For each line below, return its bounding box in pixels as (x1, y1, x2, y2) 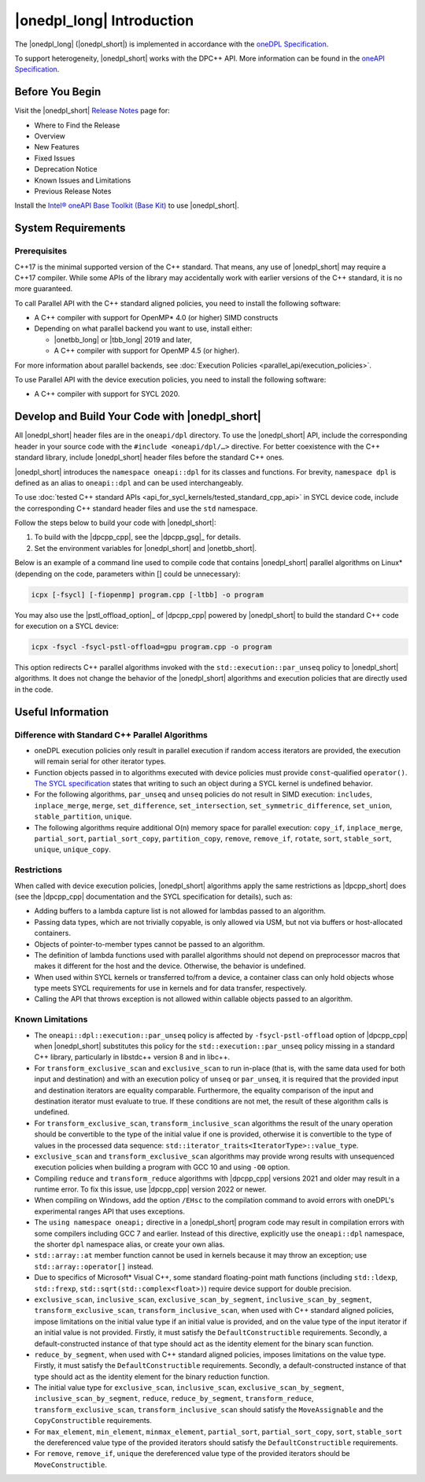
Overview (34, 131, 66, 141)
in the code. (14, 685, 54, 694)
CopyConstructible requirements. (34, 1416, 153, 1425)
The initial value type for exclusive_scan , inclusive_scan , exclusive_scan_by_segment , (34, 1383, 345, 1392)
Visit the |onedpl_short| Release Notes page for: (14, 106, 171, 116)
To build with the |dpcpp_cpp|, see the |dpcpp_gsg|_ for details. (34, 532, 242, 542)
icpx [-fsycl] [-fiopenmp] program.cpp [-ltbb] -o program (31, 590, 264, 599)
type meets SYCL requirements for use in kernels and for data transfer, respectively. (34, 984, 307, 993)
